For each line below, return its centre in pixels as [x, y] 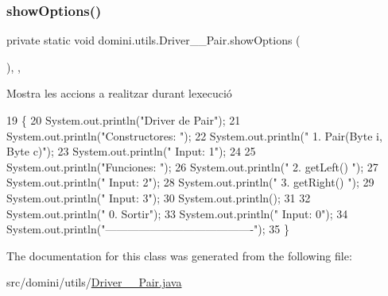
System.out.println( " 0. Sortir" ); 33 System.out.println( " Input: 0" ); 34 [177, 213]
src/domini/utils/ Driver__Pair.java [94, 282]
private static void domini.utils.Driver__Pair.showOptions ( [153, 40]
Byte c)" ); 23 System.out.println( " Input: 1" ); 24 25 [131, 151]
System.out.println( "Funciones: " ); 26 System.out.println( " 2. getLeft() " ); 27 [192, 166]
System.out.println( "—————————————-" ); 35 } [148, 229]
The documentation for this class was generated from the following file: [179, 255]
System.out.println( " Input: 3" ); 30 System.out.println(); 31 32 [159, 197]
